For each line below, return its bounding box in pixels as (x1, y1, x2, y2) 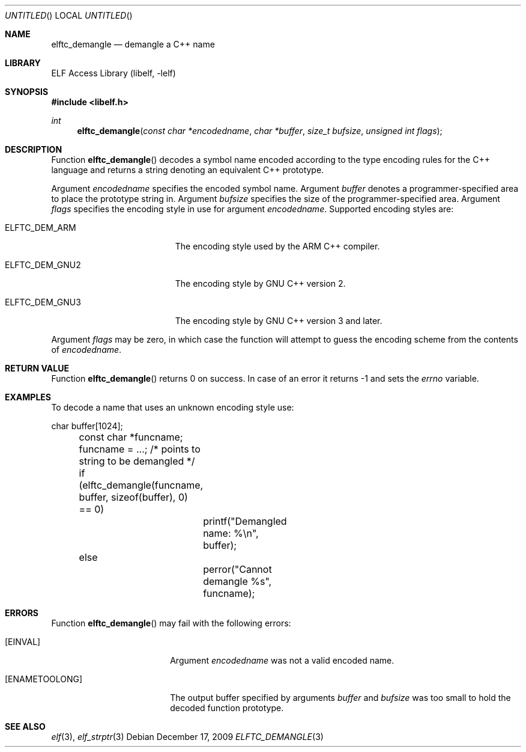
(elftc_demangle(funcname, (79, 479, 204, 491)
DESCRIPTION (5, 144, 62, 154)
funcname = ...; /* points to (79, 443, 201, 455)
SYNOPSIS (5, 87, 49, 97)
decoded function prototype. (170, 703, 284, 713)
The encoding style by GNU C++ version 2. (175, 278, 346, 289)
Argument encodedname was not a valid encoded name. (170, 655, 394, 665)
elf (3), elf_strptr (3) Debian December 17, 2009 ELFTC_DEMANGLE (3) (51, 732, 324, 742)
